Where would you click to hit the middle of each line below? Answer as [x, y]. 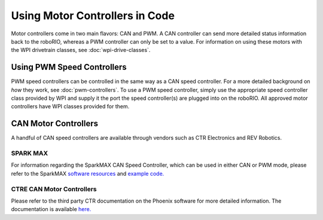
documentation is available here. [51, 209]
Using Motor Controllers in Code [93, 16]
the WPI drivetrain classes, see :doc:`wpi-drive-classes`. [81, 50]
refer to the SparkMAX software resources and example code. [88, 173]
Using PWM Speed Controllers [69, 67]
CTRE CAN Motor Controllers [54, 189]
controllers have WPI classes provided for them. [70, 106]
